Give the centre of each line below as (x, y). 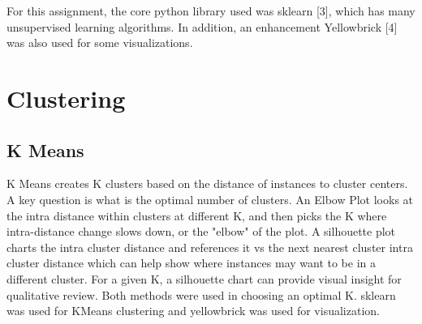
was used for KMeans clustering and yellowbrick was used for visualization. (193, 311)
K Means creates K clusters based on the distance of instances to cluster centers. (207, 183)
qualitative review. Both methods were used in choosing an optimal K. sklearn (201, 294)
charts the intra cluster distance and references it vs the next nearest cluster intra (210, 247)
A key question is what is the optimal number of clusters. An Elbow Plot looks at (210, 199)
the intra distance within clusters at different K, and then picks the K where (197, 215)
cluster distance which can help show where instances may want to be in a (192, 263)
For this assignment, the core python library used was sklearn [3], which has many (211, 11)
